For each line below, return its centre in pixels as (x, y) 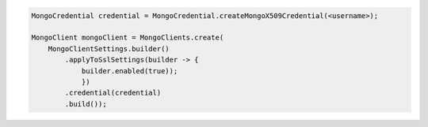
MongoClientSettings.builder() (109, 49)
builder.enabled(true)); (130, 71)
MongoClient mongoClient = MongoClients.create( (128, 38)
